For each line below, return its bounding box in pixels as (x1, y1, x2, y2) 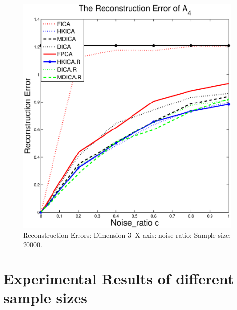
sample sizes (3, 287, 87, 308)
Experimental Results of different (3, 268, 234, 288)
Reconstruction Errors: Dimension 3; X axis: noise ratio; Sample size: (23, 230, 231, 240)
